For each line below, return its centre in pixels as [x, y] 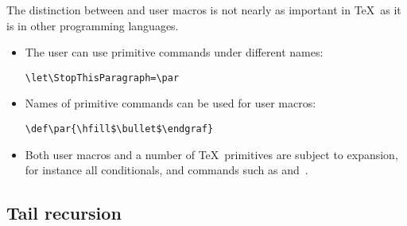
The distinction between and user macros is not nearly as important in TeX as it [204, 10]
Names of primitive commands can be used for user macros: [171, 103]
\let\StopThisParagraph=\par [102, 78]
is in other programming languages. [93, 25]
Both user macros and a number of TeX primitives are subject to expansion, [211, 154]
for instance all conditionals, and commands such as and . [167, 170]
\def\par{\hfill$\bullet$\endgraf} [119, 129]
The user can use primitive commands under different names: [174, 52]
